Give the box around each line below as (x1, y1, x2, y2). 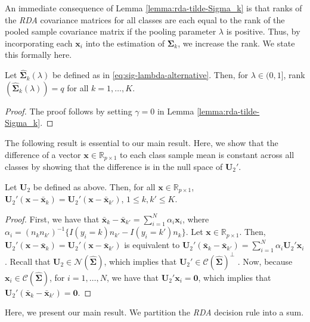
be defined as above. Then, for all (33, 180, 156, 193)
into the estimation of (85, 36, 165, 49)
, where (182, 212, 209, 225)
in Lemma (157, 104, 194, 117)
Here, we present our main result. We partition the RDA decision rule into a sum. (5, 306, 304, 318)
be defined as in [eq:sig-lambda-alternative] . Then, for (52, 69, 249, 81)
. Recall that (5, 255, 51, 267)
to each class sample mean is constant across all (120, 148, 294, 160)
